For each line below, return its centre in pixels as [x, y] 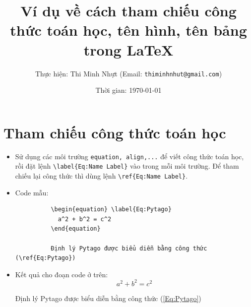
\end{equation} [76, 229]
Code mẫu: [32, 192]
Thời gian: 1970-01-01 [128, 90]
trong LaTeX [128, 49]
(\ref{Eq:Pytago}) [45, 258]
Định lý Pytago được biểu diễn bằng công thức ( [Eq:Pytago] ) [108, 298]
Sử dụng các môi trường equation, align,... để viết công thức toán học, [129, 156]
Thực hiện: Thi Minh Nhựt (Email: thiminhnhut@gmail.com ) [128, 73]
